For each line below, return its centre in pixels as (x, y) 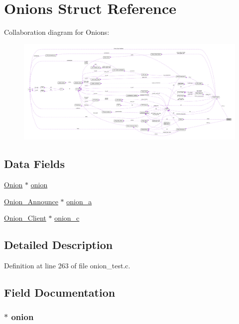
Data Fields (35, 164)
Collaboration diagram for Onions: (57, 32)
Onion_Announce (31, 201)
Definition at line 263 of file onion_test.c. (67, 266)
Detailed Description (59, 245)
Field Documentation (60, 292)
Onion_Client (25, 218)
